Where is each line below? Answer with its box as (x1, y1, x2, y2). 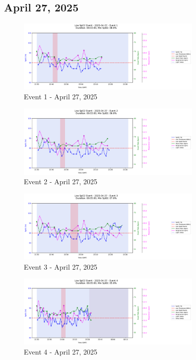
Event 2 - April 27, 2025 (24, 176, 98, 187)
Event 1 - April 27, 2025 (24, 91, 98, 101)
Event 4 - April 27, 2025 (24, 346, 98, 357)
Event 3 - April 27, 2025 (24, 261, 98, 272)
